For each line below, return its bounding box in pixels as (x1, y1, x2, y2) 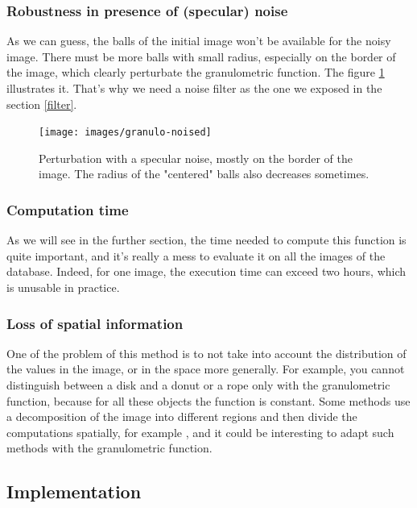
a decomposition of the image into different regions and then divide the (6, 408, 357, 425)
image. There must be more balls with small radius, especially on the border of (6, 48, 396, 65)
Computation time (6, 199, 129, 219)
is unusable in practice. (6, 279, 120, 296)
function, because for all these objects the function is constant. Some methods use (6, 392, 411, 409)
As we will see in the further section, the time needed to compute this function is (6, 231, 407, 248)
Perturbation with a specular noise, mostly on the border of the (39, 149, 353, 166)
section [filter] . (6, 95, 77, 112)
